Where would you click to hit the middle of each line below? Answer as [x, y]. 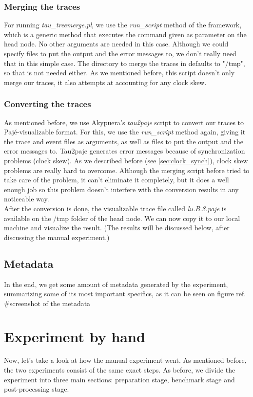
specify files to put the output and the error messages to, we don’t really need [120, 53]
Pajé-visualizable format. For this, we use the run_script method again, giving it [125, 132]
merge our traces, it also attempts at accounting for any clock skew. [105, 82]
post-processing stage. [37, 389]
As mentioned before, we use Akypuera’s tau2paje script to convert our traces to [124, 122]
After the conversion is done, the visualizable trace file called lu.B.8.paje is [115, 208]
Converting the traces [48, 104]
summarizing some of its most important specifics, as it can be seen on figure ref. [125, 294]
